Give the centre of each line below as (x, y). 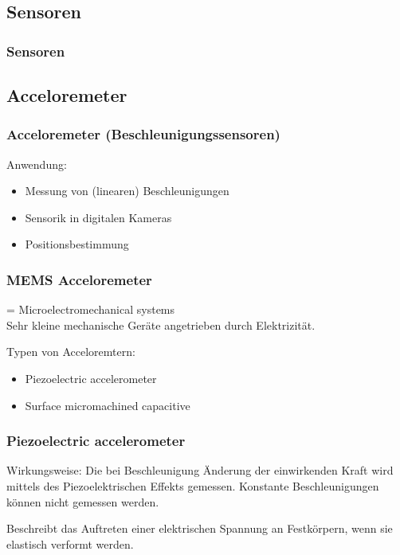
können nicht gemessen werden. (83, 501)
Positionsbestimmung (77, 244)
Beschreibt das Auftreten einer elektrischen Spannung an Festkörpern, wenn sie (200, 528)
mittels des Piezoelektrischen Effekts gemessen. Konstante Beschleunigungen (193, 486)
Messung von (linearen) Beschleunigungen (127, 191)
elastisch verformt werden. (70, 543)
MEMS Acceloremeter (79, 279)
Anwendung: (37, 164)
